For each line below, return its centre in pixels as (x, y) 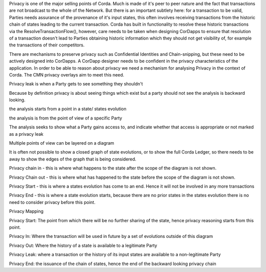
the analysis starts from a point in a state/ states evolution (68, 109)
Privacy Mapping (26, 211)
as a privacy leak (26, 134)
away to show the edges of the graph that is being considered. (73, 159)
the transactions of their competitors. (47, 45)
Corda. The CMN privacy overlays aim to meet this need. (67, 75)
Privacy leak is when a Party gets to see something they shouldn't (76, 84)
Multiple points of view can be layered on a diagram (62, 143)
